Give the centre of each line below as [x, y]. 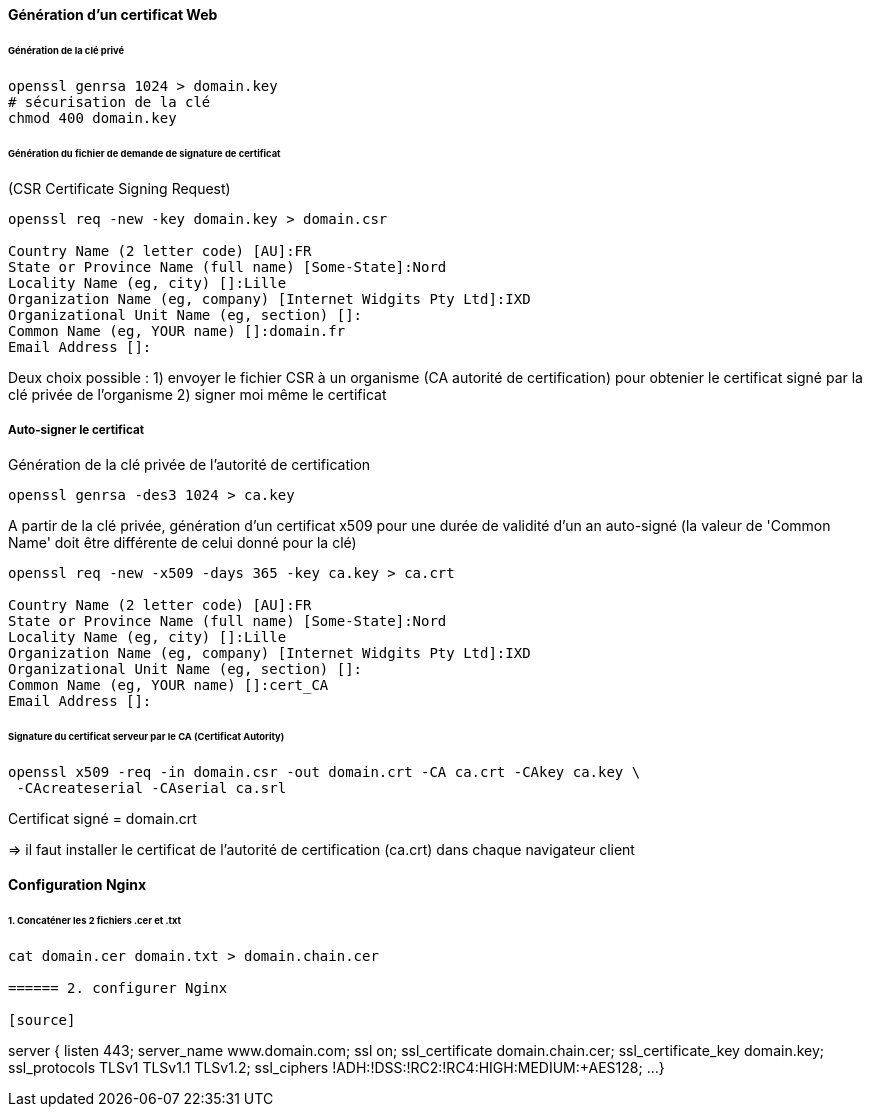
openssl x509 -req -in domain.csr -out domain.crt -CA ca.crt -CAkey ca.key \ [324, 771]
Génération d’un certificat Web [113, 14]
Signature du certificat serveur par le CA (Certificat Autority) [146, 736]
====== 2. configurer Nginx [118, 988]
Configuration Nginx [77, 885]
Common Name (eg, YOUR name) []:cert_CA [168, 685]
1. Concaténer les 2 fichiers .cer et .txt [94, 921]
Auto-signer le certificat [76, 429]
